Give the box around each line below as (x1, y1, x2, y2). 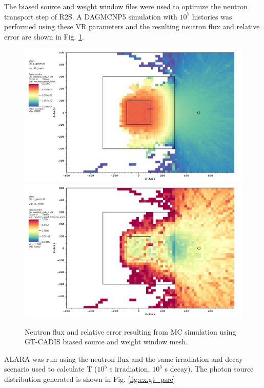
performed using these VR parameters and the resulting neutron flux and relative (4, 21, 260, 32)
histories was (192, 11, 232, 22)
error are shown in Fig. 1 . (4, 31, 85, 42)
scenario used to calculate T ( (4, 363, 97, 374)
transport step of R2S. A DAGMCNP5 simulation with (4, 11, 177, 22)
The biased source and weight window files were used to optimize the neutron (4, 1, 248, 11)
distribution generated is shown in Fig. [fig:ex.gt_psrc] (4, 374, 175, 384)
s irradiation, (109, 363, 150, 374)
